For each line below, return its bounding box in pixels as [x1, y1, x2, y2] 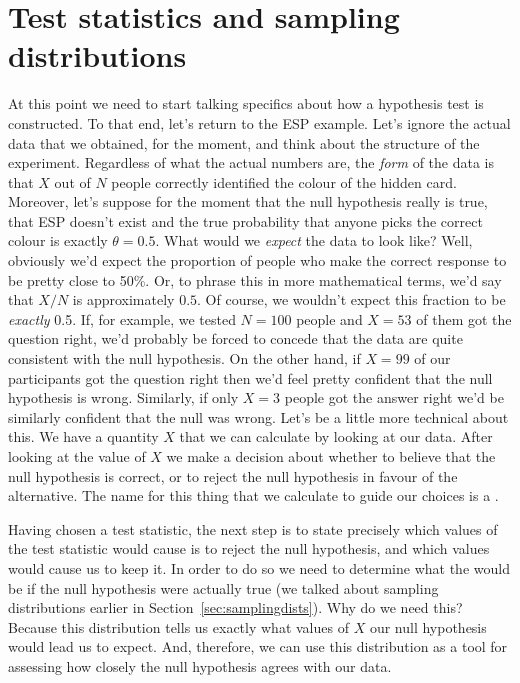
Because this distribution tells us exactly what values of [8, 616, 349, 637]
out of [54, 171, 91, 192]
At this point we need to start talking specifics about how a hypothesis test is [8, 93, 484, 114]
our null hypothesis [369, 616, 487, 637]
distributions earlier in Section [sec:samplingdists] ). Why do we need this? [8, 597, 463, 618]
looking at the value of [8, 446, 146, 466]
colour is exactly [8, 230, 108, 251]
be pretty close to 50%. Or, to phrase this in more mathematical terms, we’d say [8, 269, 502, 290]
